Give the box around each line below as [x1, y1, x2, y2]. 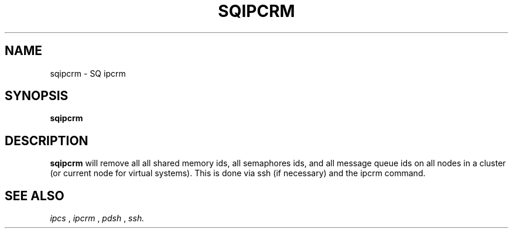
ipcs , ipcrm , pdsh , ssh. [50, 213, 145, 224]
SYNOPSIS [5, 88, 69, 104]
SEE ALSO [5, 188, 64, 203]
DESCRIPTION [5, 133, 88, 148]
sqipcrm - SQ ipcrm [50, 68, 126, 78]
